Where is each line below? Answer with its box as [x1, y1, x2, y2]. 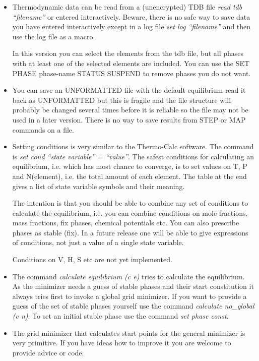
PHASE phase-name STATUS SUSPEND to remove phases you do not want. [12, 68, 251, 78]
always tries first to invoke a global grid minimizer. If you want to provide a [12, 290, 247, 301]
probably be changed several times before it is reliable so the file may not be [12, 104, 248, 115]
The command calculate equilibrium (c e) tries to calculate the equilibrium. [12, 271, 245, 281]
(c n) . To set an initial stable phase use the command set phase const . [12, 311, 229, 321]
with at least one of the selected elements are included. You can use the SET [12, 57, 250, 68]
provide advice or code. [12, 347, 84, 357]
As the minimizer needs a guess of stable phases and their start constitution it [12, 281, 254, 291]
